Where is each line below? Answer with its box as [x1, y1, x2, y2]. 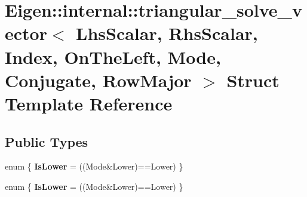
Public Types [5, 132, 88, 150]
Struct [226, 67, 280, 92]
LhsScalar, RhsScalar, [76, 21, 258, 45]
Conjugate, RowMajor [5, 67, 192, 92]
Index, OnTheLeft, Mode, [5, 44, 221, 69]
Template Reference [5, 91, 173, 115]
